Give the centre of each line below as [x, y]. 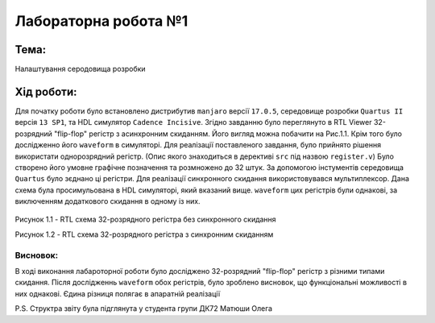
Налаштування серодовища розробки [80, 69]
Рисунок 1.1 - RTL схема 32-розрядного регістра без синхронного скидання [146, 219]
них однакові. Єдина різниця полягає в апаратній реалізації [118, 293]
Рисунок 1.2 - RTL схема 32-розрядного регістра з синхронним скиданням [144, 234]
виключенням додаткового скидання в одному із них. [108, 201]
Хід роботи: [46, 91]
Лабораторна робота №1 [101, 21]
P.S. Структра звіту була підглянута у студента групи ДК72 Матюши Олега [144, 309]
